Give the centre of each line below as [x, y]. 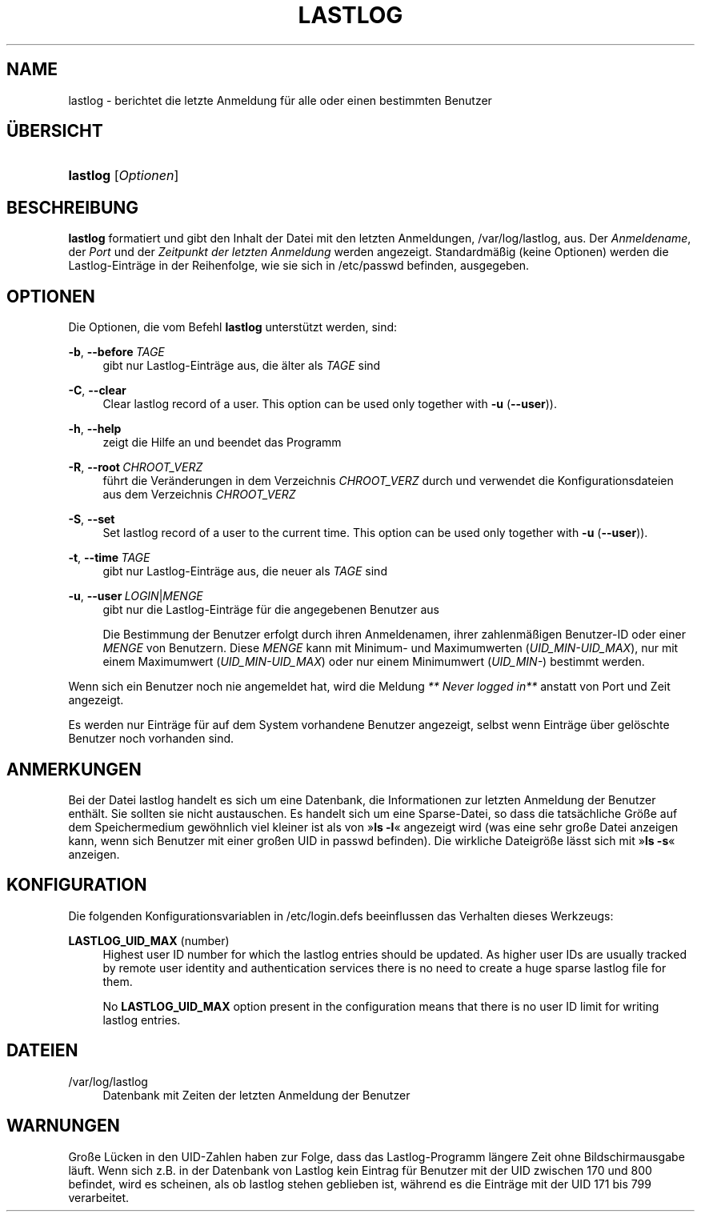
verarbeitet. [99, 1197]
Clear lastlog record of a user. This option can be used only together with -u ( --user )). [330, 404]
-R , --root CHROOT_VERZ [136, 467]
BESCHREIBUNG [73, 207]
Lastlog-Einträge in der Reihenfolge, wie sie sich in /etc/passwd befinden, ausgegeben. [299, 266]
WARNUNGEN [63, 1126]
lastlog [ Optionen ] [124, 176]
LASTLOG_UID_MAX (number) [149, 940]
